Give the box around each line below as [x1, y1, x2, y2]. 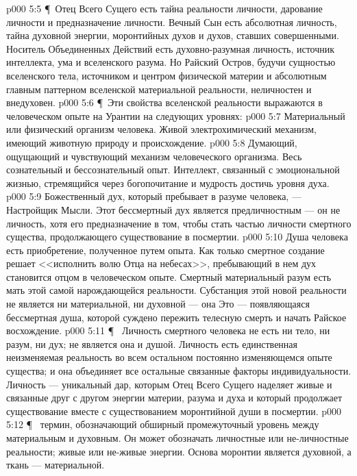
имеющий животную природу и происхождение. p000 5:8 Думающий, [6, 135, 297, 149]
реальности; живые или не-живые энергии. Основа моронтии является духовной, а [6, 444, 352, 458]
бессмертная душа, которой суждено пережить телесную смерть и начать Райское [6, 310, 347, 324]
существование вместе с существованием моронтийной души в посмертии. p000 [6, 403, 341, 418]
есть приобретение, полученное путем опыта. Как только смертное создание [6, 242, 325, 257]
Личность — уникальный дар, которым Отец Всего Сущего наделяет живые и [6, 377, 332, 391]
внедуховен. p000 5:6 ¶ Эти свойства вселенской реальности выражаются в [6, 95, 323, 110]
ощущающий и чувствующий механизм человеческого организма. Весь [6, 149, 302, 163]
